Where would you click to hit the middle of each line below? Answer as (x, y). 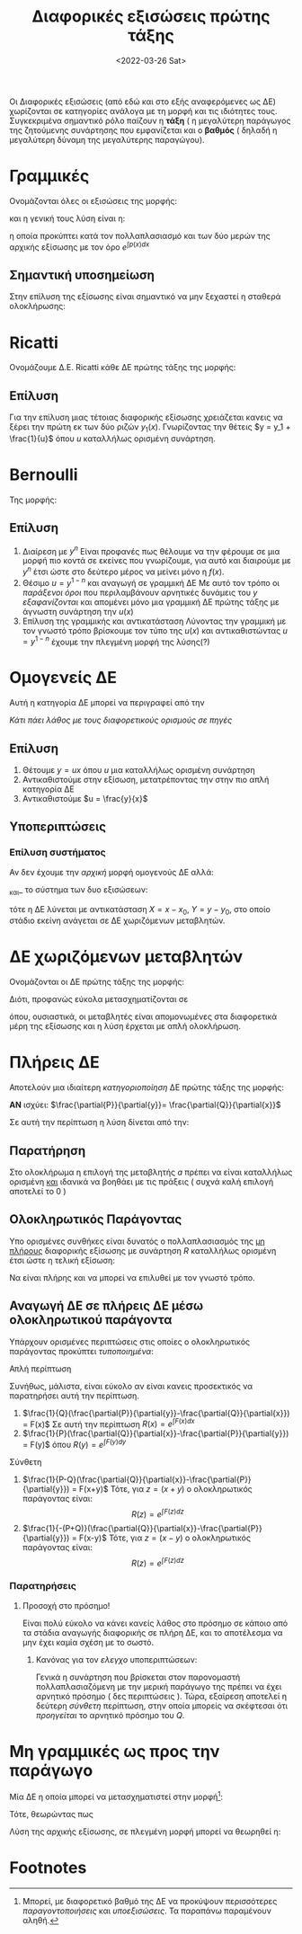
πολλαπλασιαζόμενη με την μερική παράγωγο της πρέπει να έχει (159, 1686)
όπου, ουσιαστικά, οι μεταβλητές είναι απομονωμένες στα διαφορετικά (143, 1016)
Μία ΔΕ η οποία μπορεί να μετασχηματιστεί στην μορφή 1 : (116, 1796)
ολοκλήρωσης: (37, 306)
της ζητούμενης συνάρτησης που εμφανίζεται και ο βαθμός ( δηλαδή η (143, 130)
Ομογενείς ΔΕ (63, 678)
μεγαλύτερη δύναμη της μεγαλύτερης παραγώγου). (107, 139)
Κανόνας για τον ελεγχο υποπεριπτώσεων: (116, 1659)
